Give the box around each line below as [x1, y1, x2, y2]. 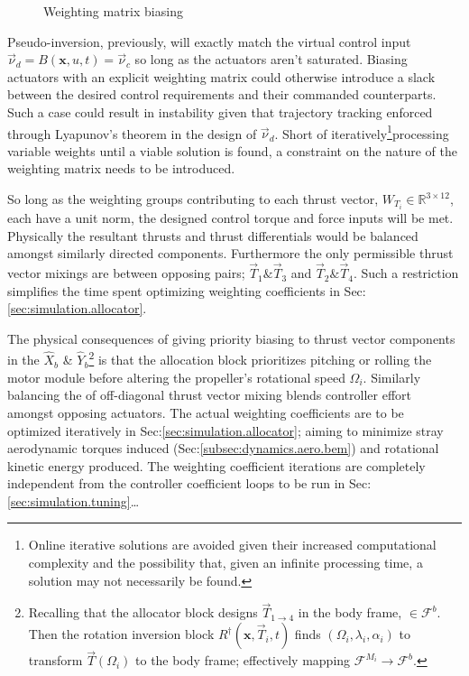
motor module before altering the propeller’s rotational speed [7, 367, 345, 386]
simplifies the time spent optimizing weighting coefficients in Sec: [7, 281, 366, 300]
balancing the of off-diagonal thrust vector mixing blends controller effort [7, 385, 411, 404]
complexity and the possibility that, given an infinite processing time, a [28, 553, 423, 572]
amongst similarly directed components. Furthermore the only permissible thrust [7, 244, 454, 263]
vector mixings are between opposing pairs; [7, 264, 245, 282]
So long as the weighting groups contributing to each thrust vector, [7, 190, 379, 208]
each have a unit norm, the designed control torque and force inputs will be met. [7, 208, 454, 227]
